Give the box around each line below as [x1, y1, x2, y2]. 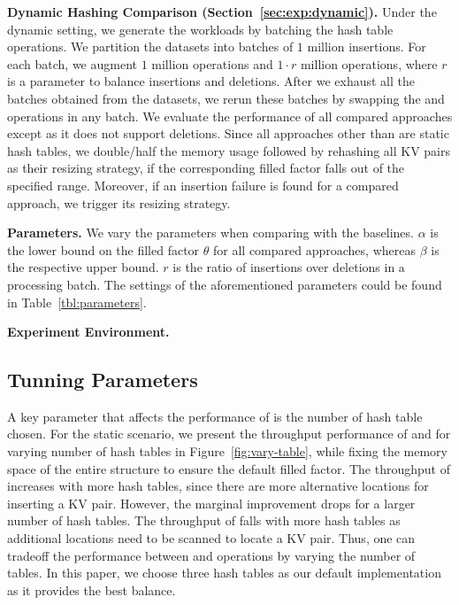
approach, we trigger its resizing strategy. [7, 193, 231, 212]
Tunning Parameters [7, 366, 198, 393]
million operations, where [300, 54, 438, 73]
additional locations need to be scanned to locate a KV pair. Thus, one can [7, 529, 416, 547]
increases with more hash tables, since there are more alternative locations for [7, 477, 429, 495]
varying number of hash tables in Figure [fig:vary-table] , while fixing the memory [7, 442, 448, 461]
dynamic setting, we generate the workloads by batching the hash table [7, 19, 394, 38]
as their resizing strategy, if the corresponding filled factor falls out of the [7, 159, 405, 177]
